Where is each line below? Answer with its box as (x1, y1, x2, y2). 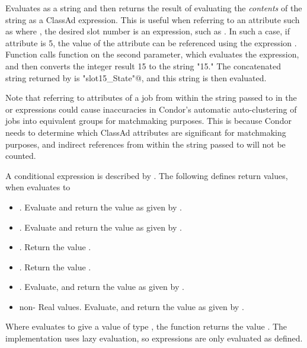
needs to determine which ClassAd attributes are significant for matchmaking (5, 126, 286, 138)
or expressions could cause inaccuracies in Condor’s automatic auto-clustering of (5, 103, 297, 115)
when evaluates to (5, 181, 71, 193)
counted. (5, 149, 36, 162)
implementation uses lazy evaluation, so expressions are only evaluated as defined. (5, 332, 303, 344)
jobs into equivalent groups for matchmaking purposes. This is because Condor (5, 114, 292, 127)
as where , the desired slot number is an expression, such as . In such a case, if (5, 25, 290, 37)
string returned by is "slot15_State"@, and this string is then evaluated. (5, 71, 267, 84)
